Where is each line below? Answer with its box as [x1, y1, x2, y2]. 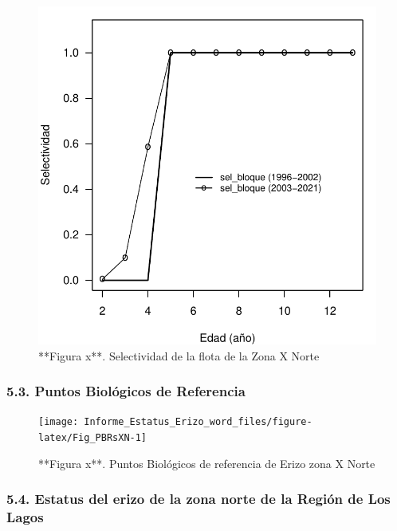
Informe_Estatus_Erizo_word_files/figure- [84, 416, 312, 428]
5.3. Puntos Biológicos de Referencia [6, 381, 246, 401]
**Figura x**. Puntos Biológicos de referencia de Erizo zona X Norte [38, 454, 375, 471]
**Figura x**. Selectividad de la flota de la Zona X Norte [38, 347, 320, 364]
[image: [38, 416, 79, 428]
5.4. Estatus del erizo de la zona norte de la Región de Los [6, 489, 391, 509]
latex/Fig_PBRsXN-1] [38, 432, 147, 444]
